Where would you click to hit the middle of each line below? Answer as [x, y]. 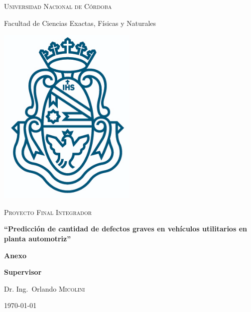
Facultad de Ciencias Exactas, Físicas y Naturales [80, 23]
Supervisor [23, 272]
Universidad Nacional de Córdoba [58, 6]
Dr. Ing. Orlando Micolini [45, 288]
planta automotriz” [38, 238]
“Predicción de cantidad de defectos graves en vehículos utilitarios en [125, 229]
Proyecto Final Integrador [48, 212]
